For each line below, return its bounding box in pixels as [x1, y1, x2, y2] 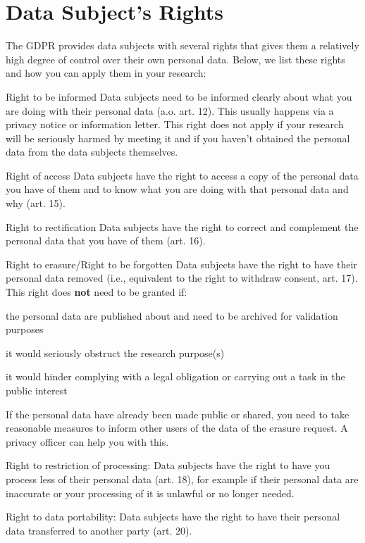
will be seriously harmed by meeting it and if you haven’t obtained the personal [6, 130, 350, 145]
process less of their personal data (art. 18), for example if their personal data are [6, 471, 359, 486]
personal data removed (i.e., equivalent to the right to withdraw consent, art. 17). [6, 270, 358, 285]
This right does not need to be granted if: [6, 285, 187, 299]
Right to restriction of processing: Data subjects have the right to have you [6, 458, 330, 473]
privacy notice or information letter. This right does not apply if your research [6, 117, 344, 132]
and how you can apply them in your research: [6, 65, 206, 80]
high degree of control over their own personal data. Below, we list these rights [6, 51, 345, 66]
